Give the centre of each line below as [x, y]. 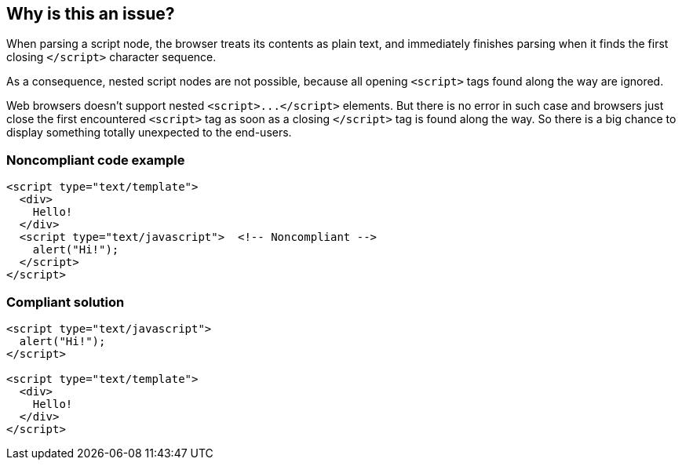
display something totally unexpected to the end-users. [149, 133]
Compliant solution [66, 302]
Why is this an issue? [91, 14]
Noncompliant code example [96, 160]
